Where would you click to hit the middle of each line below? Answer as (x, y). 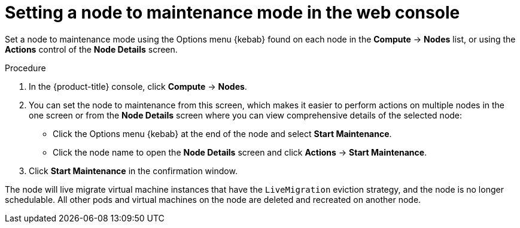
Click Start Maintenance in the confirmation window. (133, 171)
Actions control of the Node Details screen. (91, 49)
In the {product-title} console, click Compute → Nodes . (138, 86)
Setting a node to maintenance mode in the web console (232, 13)
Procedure (25, 68)
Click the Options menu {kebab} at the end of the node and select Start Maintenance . (222, 133)
